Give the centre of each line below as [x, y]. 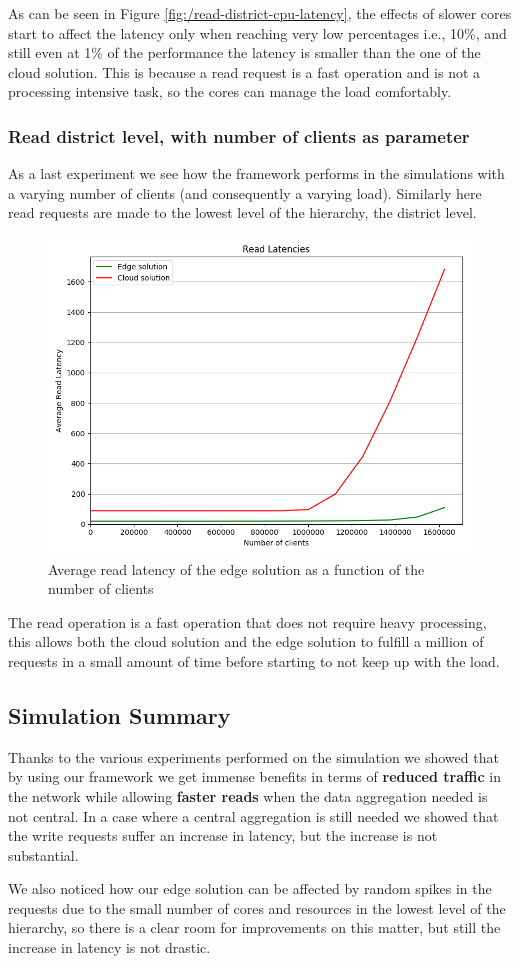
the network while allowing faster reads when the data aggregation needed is [248, 795]
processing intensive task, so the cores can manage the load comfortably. [230, 91]
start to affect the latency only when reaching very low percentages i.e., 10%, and [257, 32]
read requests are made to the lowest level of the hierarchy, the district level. [242, 212]
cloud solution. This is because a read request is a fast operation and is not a [244, 71]
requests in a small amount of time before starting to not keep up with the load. [254, 660]
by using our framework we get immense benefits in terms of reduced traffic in [254, 776]
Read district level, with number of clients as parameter [239, 135]
